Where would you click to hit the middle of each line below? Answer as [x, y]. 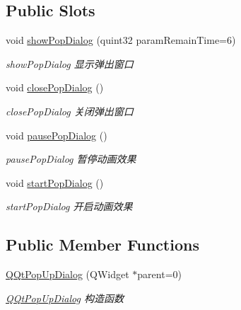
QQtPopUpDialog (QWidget [67, 274]
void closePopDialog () [55, 87]
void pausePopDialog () [57, 135]
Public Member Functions [102, 245]
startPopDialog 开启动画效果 [69, 206]
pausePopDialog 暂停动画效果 [71, 159]
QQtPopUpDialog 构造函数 [65, 298]
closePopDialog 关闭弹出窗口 [70, 111]
